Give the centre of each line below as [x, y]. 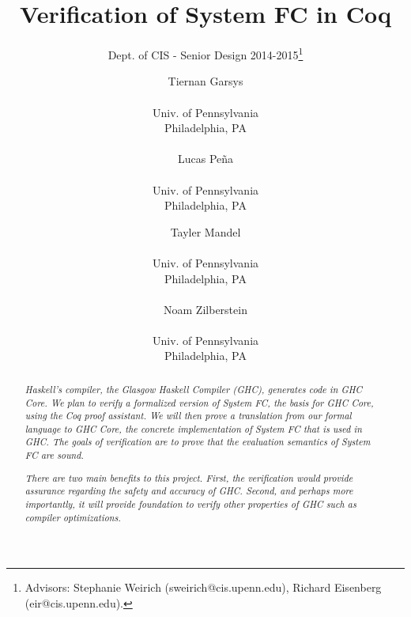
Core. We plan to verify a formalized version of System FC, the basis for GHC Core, [199, 402]
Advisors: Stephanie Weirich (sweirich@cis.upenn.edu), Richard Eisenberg [203, 587]
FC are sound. [54, 455]
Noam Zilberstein [205, 309]
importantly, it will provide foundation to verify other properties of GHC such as [190, 504]
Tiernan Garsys [205, 81]
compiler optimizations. [73, 517]
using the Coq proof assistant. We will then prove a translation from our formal [188, 416]
